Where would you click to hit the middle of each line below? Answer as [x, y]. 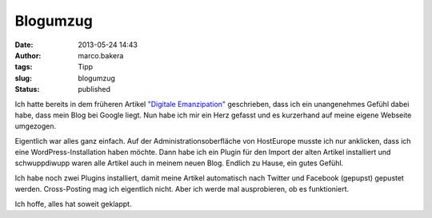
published [94, 89]
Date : [24, 45]
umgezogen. [36, 126]
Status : [27, 89]
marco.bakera [101, 55]
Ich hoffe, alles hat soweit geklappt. [73, 204]
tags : [24, 67]
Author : [28, 55]
